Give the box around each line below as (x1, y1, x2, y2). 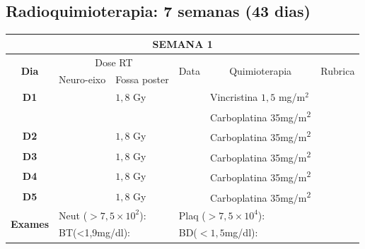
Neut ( (59, 207, 88, 222)
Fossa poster (115, 72, 169, 87)
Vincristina (209, 90, 258, 104)
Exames (11, 217, 50, 231)
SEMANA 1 (152, 36, 213, 51)
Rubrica (320, 63, 355, 78)
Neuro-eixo (59, 72, 106, 87)
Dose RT (95, 54, 133, 69)
